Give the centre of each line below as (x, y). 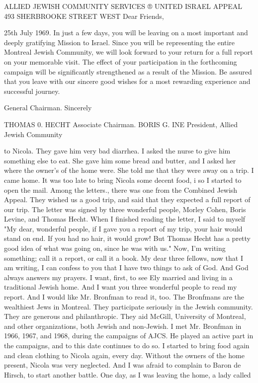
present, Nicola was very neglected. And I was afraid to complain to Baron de (123, 365)
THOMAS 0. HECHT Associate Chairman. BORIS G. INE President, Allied (121, 124)
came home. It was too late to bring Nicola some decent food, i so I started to (123, 180)
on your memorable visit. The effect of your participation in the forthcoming (121, 61)
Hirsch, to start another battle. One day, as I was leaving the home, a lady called (128, 374)
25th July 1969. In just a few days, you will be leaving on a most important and (126, 33)
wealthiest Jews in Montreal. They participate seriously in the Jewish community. (129, 306)
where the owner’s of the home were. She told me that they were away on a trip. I (129, 170)
